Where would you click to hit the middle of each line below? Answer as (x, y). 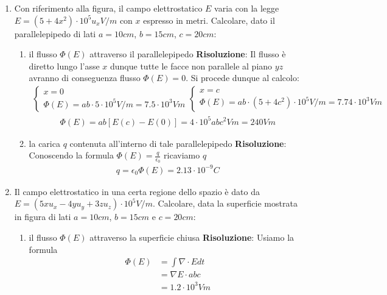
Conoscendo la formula (71, 155)
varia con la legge (247, 8)
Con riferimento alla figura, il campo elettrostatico (108, 8)
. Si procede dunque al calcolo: (242, 78)
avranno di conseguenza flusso (85, 78)
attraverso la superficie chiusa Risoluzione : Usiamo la (192, 237)
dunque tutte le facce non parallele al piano (191, 66)
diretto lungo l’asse (64, 66)
